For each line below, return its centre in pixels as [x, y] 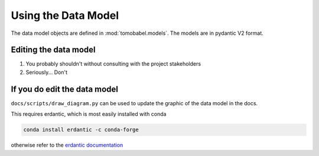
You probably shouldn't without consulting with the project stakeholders [113, 64]
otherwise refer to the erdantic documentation [67, 145]
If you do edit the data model [64, 89]
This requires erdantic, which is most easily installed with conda [89, 114]
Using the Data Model [65, 15]
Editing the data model [53, 50]
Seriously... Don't [47, 72]
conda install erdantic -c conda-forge [81, 130]
